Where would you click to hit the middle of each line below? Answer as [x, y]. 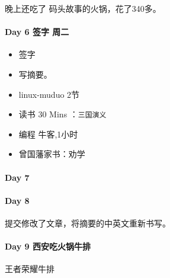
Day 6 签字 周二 [37, 32]
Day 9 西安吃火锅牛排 [48, 246]
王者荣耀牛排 [30, 269]
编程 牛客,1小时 [48, 134]
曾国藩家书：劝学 [52, 154]
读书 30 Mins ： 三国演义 [62, 114]
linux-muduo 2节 [49, 94]
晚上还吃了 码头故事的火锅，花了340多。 [83, 8]
